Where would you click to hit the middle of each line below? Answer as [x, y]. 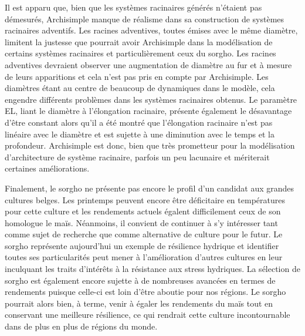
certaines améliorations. [47, 168]
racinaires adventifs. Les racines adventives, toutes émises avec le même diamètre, [151, 30]
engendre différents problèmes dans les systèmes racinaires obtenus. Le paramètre [151, 99]
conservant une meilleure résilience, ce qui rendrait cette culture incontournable [148, 315]
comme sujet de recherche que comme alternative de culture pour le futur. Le [144, 234]
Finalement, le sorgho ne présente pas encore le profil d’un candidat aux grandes [150, 188]
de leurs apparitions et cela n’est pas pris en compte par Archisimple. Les [137, 76]
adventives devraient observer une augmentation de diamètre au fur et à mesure [148, 64]
